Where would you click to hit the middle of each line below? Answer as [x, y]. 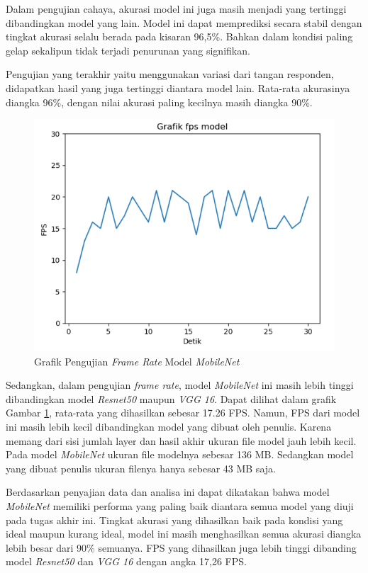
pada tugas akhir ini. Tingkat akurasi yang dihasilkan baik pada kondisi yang [174, 520]
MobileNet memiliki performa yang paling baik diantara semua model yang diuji [180, 505]
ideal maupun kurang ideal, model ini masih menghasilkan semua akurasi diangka [184, 534]
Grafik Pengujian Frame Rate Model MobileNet [137, 361]
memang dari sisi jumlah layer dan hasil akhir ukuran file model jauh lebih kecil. [181, 440]
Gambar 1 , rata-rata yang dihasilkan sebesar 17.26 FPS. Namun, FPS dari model [183, 413]
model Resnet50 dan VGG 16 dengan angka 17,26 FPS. [126, 561]
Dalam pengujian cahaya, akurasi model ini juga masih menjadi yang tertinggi [176, 8]
